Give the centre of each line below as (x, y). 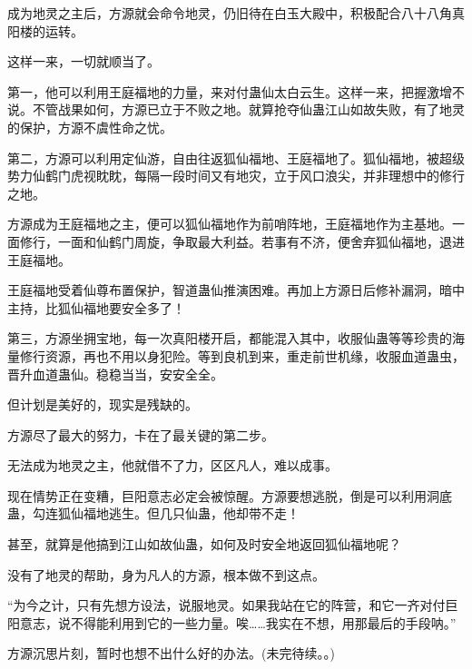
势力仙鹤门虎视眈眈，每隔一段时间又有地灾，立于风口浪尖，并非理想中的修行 (236, 176)
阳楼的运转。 (45, 30)
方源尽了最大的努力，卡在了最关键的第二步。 (141, 434)
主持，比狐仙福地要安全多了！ (96, 307)
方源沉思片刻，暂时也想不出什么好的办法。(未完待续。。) (171, 653)
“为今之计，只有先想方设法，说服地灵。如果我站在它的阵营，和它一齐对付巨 (233, 605)
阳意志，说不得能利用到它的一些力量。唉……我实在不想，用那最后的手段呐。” (232, 622)
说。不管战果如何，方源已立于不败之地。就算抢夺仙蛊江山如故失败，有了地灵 (236, 109)
